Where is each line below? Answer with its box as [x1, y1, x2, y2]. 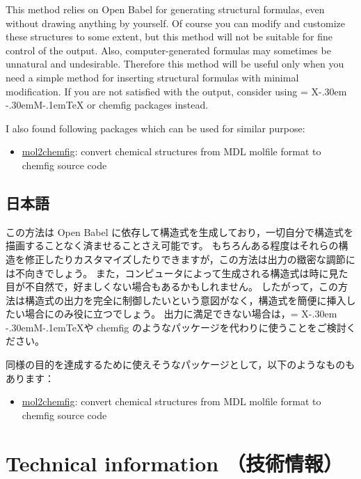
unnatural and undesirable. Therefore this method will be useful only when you [6, 56, 344, 71]
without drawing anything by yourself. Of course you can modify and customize [6, 15, 346, 30]
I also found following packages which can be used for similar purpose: [6, 120, 305, 135]
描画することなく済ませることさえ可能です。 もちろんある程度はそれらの [6, 238, 339, 253]
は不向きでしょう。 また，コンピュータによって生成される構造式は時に [6, 265, 329, 280]
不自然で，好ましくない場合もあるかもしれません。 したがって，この [24, 279, 338, 294]
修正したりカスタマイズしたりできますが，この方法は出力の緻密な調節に [24, 251, 355, 266]
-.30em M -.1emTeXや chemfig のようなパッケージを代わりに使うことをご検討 [6, 320, 346, 334]
